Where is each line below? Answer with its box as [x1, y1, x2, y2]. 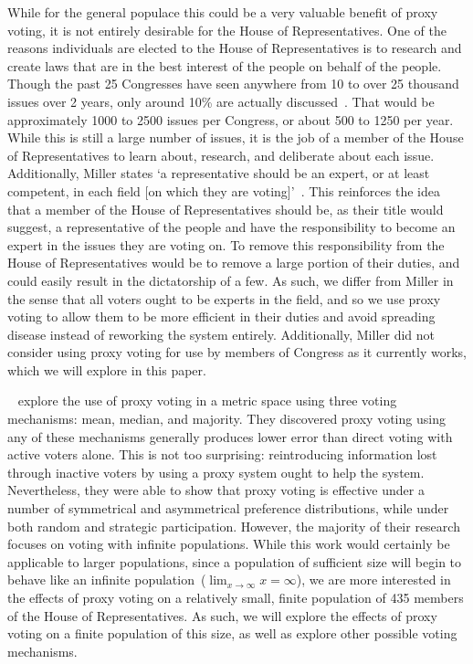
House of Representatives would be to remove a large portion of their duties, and [7, 253, 460, 272]
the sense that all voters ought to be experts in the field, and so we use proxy [7, 289, 441, 308]
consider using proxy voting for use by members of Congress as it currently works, [7, 343, 467, 362]
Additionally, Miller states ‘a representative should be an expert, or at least [7, 163, 430, 183]
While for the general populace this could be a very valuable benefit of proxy [7, 3, 438, 21]
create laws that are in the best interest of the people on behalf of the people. [7, 56, 442, 75]
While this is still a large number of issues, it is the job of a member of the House [7, 128, 464, 147]
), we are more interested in [296, 570, 451, 589]
